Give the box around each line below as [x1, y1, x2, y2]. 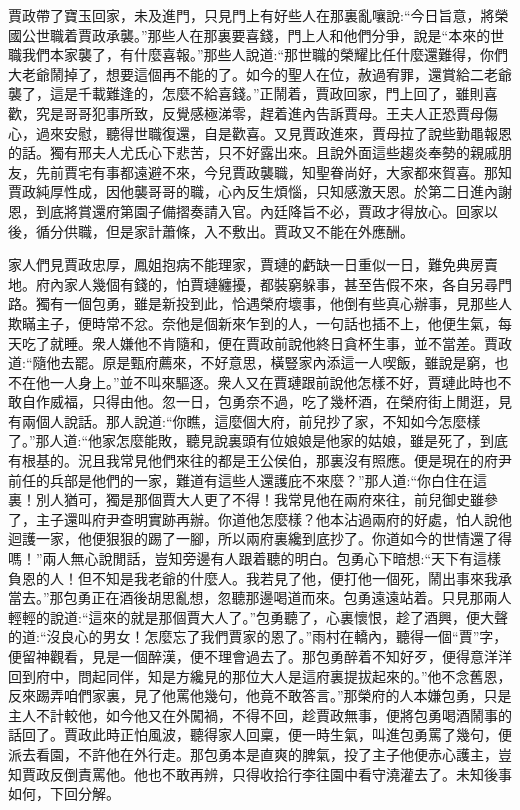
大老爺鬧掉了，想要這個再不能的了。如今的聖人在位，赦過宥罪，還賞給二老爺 [8, 63, 512, 84]
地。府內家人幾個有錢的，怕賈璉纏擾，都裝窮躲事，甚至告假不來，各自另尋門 [8, 273, 512, 294]
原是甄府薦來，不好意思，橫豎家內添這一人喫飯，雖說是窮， [102, 352, 495, 373]
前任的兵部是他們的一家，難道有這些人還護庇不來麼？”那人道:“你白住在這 [8, 469, 488, 490]
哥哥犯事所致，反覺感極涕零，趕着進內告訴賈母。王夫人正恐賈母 [63, 102, 484, 123]
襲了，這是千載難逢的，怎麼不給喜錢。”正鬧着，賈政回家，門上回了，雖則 [8, 83, 484, 104]
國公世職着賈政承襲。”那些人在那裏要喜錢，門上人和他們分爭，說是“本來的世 [8, 24, 505, 45]
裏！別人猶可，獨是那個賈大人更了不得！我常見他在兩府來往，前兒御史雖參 [8, 489, 498, 510]
